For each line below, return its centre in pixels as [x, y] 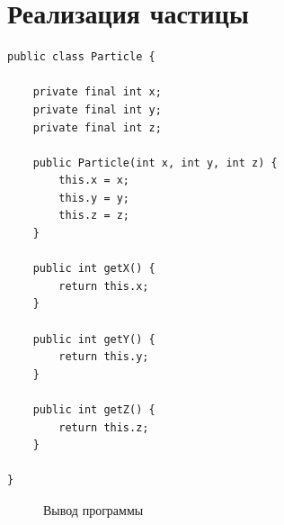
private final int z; [97, 127]
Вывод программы [93, 509]
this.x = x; [94, 181]
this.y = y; [94, 198]
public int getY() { [94, 339]
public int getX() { [94, 269]
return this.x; [104, 286]
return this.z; [104, 427]
